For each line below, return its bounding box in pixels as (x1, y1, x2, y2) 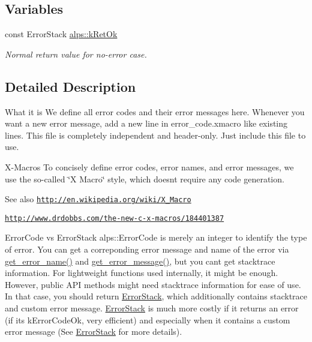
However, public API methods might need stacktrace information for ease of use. (5, 278, 301, 290)
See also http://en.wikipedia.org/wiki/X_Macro (5, 193, 191, 205)
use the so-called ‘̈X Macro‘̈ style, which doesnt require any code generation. (5, 172, 284, 185)
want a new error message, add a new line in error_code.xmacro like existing (5, 117, 288, 130)
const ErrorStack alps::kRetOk (5, 28, 118, 40)
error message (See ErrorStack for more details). (5, 325, 182, 338)
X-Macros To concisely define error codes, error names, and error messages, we (5, 160, 294, 173)
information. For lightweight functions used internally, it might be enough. (5, 266, 278, 279)
